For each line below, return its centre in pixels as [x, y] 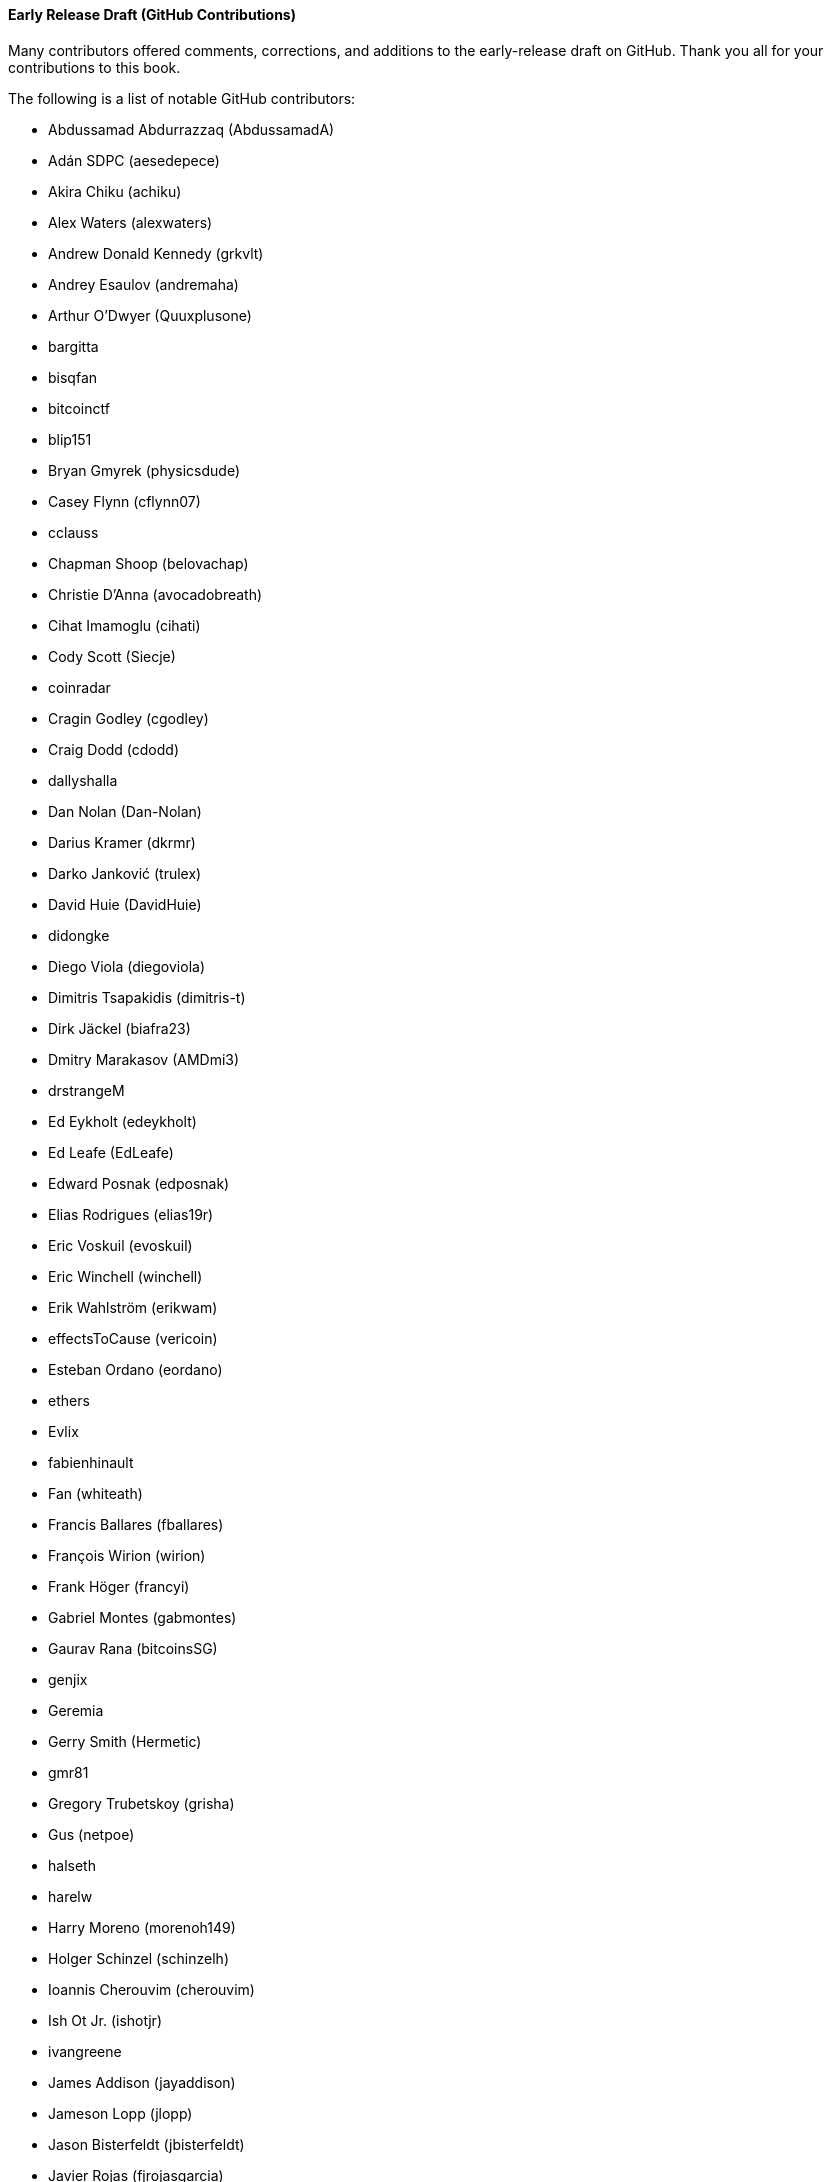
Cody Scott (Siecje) [112, 656]
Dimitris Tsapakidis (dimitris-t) [147, 997]
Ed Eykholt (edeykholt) [122, 1121]
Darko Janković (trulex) [125, 873]
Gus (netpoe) [91, 1834]
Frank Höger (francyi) [119, 1586]
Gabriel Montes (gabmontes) [142, 1617]
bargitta [73, 346]
